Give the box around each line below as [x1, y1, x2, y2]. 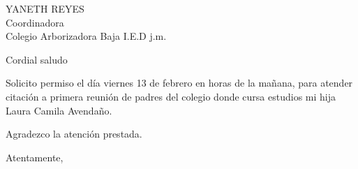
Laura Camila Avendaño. [6, 103, 112, 117]
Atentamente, [6, 149, 64, 164]
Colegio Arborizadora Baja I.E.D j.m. [6, 29, 167, 43]
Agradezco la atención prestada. [6, 126, 142, 141]
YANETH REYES [6, 1, 84, 15]
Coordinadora [6, 15, 64, 29]
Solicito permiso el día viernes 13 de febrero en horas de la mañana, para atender [6, 75, 353, 90]
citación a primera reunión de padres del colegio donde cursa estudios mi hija [6, 89, 336, 103]
